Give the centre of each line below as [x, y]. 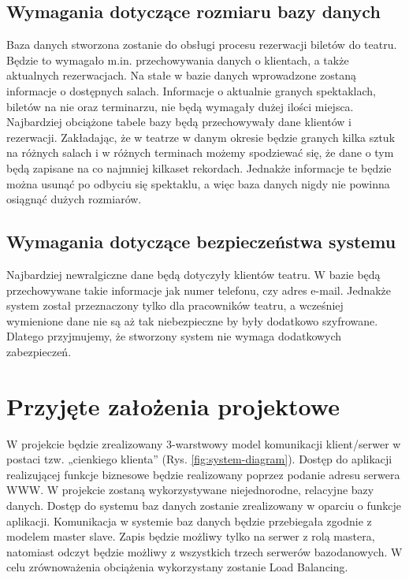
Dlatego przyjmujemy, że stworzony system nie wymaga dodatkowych [174, 336]
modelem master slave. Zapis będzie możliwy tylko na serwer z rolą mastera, [191, 536]
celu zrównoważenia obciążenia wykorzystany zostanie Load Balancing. [177, 567]
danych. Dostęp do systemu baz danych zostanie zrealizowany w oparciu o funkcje [204, 505]
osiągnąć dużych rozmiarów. [74, 199]
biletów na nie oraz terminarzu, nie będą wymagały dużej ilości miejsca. [180, 106]
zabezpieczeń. [39, 351]
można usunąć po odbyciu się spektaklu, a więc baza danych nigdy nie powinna [198, 183]
